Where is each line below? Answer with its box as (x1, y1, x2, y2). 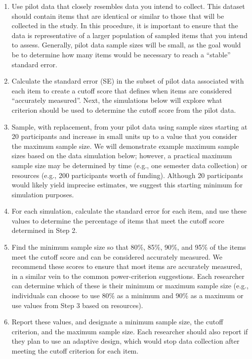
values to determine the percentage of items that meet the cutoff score (11, 215, 224, 225)
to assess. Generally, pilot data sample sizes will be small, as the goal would (11, 40, 241, 50)
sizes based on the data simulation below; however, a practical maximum (11, 150, 232, 161)
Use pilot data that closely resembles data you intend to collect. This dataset (11, 1, 245, 11)
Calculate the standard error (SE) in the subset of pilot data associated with (11, 76, 244, 86)
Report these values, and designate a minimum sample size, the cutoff (11, 316, 223, 327)
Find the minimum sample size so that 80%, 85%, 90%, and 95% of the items (11, 242, 246, 252)
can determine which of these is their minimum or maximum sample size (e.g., (11, 280, 249, 291)
